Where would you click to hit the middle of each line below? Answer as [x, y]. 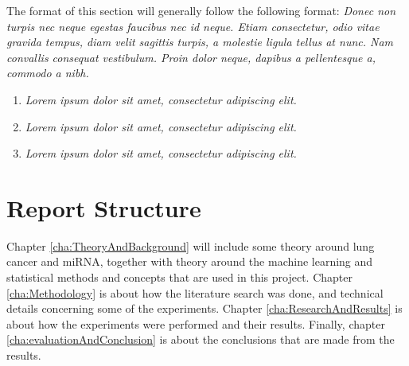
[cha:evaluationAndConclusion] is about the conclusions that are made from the [201, 339]
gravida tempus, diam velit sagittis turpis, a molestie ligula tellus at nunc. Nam [200, 42]
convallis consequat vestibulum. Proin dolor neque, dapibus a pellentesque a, [191, 57]
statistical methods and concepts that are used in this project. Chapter [179, 277]
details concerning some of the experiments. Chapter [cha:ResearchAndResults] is [204, 308]
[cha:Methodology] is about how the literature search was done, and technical [195, 292]
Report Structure [104, 207]
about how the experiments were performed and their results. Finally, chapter [196, 323]
